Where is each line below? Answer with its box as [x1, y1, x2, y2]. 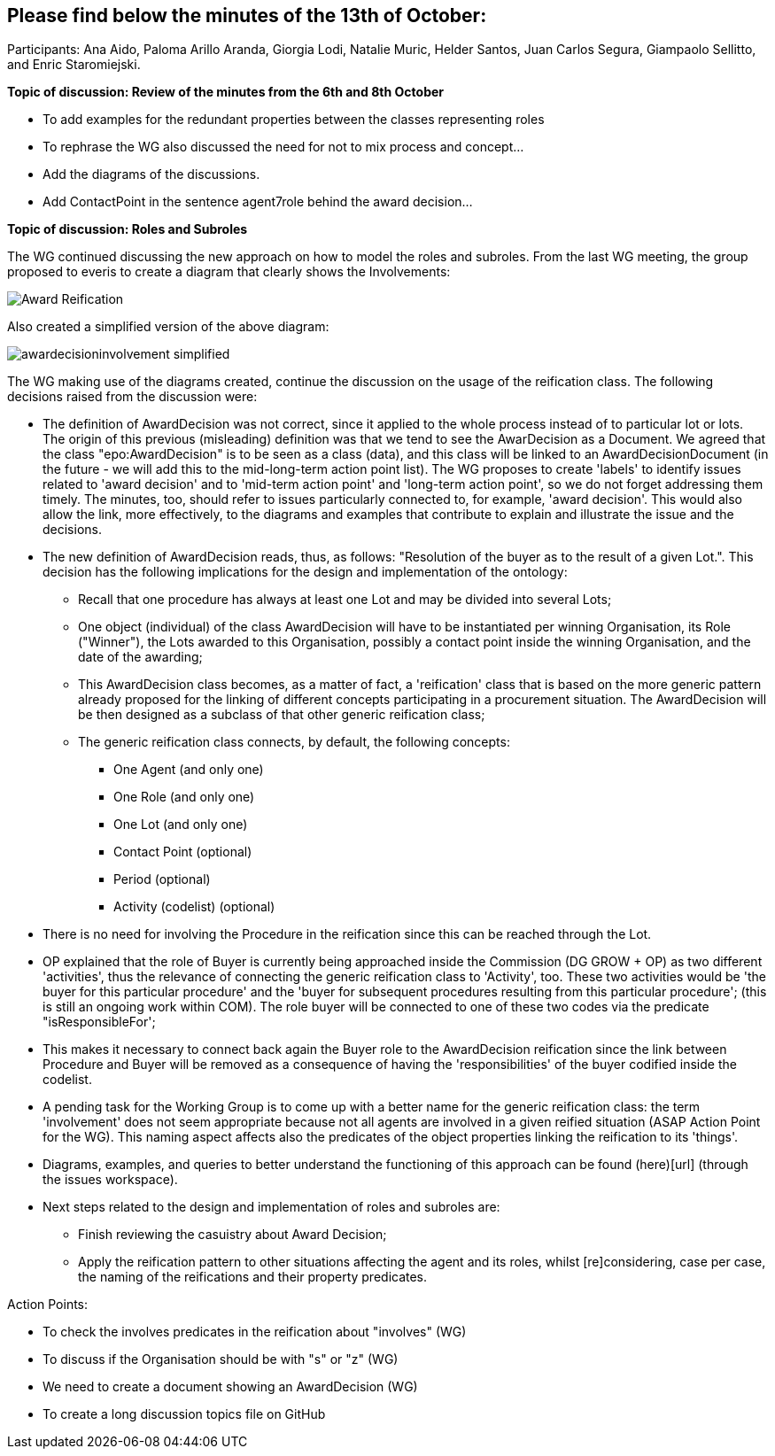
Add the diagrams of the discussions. [43, 167, 260, 182]
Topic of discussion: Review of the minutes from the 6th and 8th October [7, 84, 445, 100]
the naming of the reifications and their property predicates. [78, 1269, 428, 1285]
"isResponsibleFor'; [43, 1014, 156, 1030]
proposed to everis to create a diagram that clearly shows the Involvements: [7, 264, 451, 280]
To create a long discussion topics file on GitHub [43, 1406, 326, 1422]
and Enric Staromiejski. [7, 57, 141, 73]
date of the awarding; [78, 649, 203, 665]
